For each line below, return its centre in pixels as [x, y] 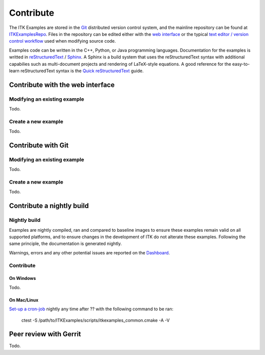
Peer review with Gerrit [45, 334]
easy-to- [241, 64]
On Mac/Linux [24, 300]
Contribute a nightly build [49, 206]
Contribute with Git [39, 145]
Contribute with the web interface [62, 85]
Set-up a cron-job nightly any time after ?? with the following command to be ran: [91, 309]
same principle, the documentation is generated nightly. [66, 244]
